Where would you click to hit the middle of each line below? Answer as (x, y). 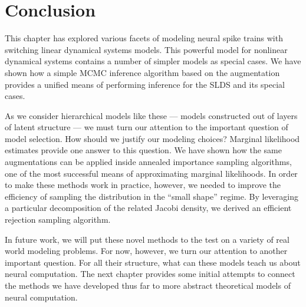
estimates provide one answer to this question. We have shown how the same (143, 150)
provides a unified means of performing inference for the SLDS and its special (145, 84)
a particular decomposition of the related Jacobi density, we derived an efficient (148, 208)
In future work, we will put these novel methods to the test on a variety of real (147, 239)
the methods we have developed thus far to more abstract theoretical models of (148, 285)
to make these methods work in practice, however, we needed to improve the (143, 185)
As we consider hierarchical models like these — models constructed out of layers (151, 115)
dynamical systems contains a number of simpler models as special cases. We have (153, 61)
